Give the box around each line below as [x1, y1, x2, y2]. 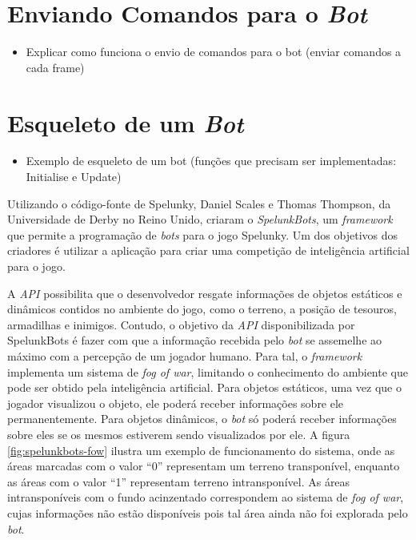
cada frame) [26, 58, 85, 75]
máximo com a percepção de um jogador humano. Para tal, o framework [7, 347, 362, 364]
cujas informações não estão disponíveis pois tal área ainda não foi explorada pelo [7, 504, 408, 521]
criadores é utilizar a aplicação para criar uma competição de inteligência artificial [7, 242, 410, 259]
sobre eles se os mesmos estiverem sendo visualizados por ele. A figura [7, 425, 350, 442]
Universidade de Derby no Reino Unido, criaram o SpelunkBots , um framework [7, 211, 393, 228]
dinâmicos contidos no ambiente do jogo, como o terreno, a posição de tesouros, [7, 300, 397, 317]
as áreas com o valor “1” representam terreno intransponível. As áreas [7, 473, 350, 490]
